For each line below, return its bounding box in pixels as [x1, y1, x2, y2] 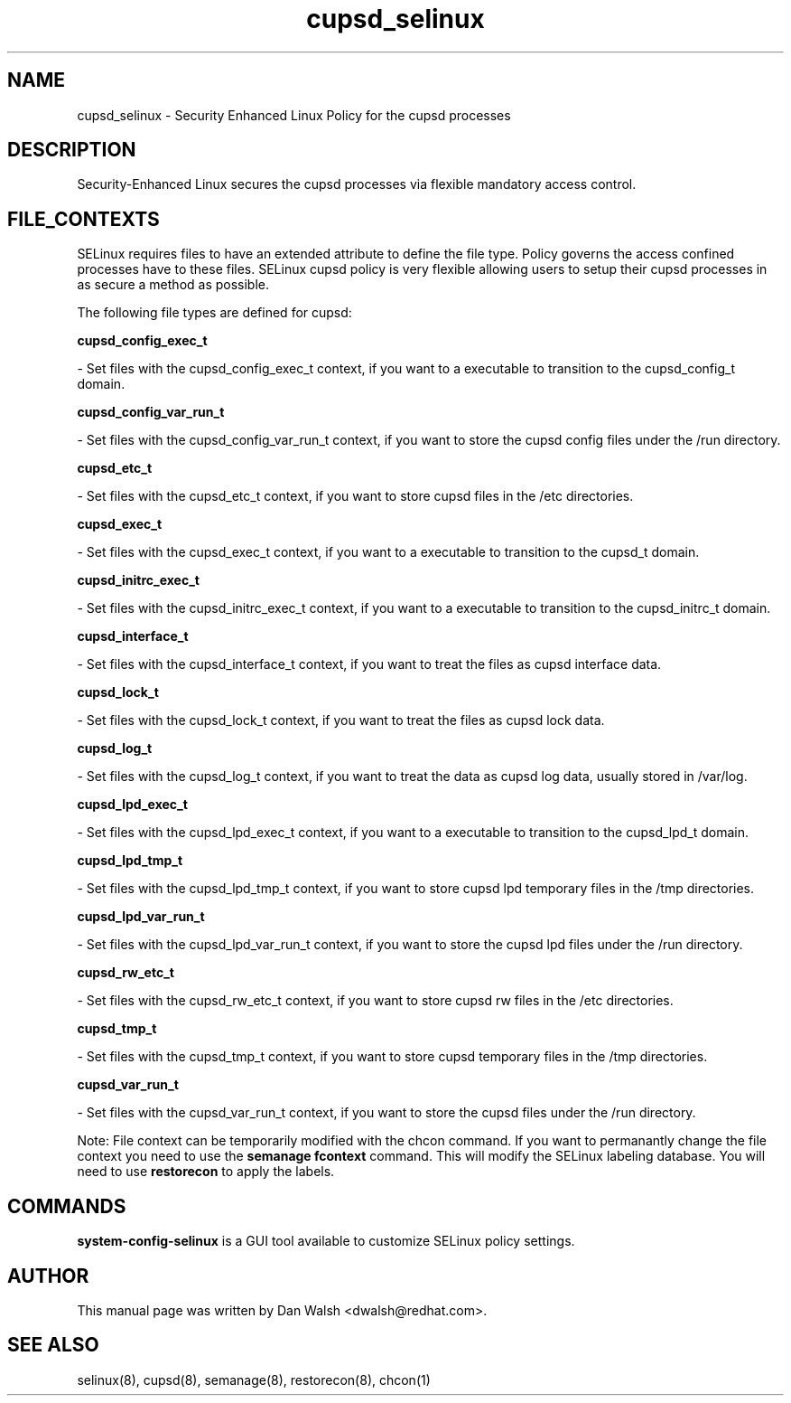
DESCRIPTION [7, 138, 136, 162]
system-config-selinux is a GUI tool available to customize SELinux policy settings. [77, 1233, 575, 1249]
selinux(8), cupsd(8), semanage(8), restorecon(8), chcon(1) [77, 1371, 431, 1388]
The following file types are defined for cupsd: [77, 305, 352, 321]
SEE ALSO [7, 1333, 99, 1357]
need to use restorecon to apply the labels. [77, 1163, 335, 1180]
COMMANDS [7, 1194, 126, 1218]
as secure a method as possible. [77, 277, 270, 293]
